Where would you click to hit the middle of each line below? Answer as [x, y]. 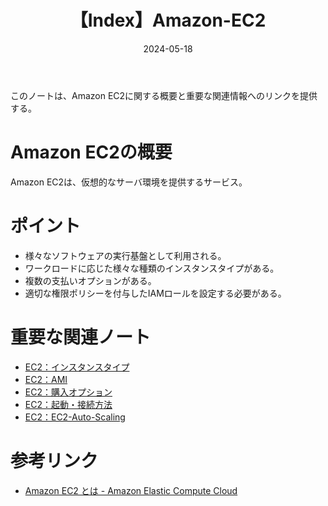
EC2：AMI [46, 379]
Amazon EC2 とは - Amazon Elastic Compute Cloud [131, 490]
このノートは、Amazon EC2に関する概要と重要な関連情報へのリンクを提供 [164, 95]
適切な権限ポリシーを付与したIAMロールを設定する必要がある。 [155, 293]
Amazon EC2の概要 [91, 152]
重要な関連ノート [81, 337]
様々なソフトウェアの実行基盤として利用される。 [125, 255]
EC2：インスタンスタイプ [77, 367]
